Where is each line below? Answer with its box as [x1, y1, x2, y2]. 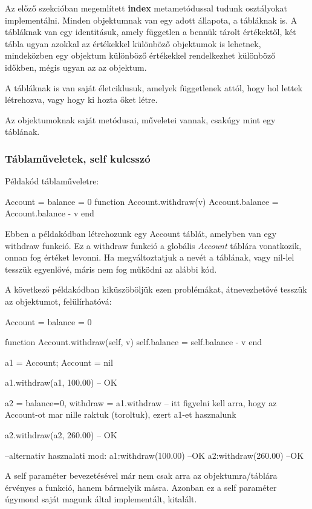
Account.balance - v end [5, 207, 94, 219]
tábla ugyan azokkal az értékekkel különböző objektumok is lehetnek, [5, 37, 261, 50]
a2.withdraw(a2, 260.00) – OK [5, 429, 117, 441]
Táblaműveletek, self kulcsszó [5, 151, 151, 166]
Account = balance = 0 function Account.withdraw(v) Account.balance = [5, 195, 279, 207]
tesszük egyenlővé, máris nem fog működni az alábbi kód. [5, 262, 217, 275]
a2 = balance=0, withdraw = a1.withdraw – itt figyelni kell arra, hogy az [5, 396, 277, 409]
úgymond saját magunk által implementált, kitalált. [5, 493, 197, 505]
